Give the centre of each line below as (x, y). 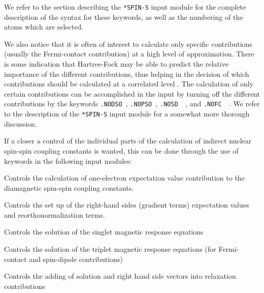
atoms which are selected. (44, 27)
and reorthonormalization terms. (55, 214)
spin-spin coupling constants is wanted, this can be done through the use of (121, 150)
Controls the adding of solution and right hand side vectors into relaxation (120, 276)
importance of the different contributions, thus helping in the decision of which (127, 74)
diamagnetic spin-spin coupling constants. (69, 187)
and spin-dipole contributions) (76, 259)
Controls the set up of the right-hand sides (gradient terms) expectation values (127, 205)
